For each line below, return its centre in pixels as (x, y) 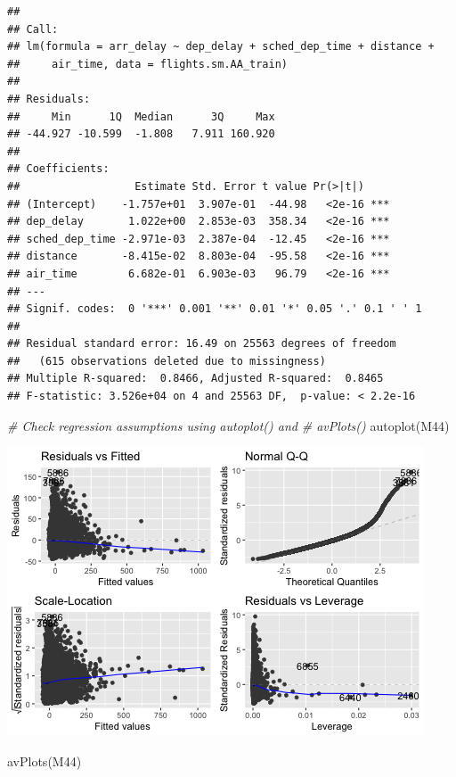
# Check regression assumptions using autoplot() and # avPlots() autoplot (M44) (228, 425)
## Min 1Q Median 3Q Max (141, 116)
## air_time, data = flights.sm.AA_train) (147, 64)
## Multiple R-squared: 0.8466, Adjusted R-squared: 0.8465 (195, 379)
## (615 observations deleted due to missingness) (167, 361)
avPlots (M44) (45, 760)
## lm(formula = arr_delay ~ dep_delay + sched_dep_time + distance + (221, 47)
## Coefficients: (58, 169)
